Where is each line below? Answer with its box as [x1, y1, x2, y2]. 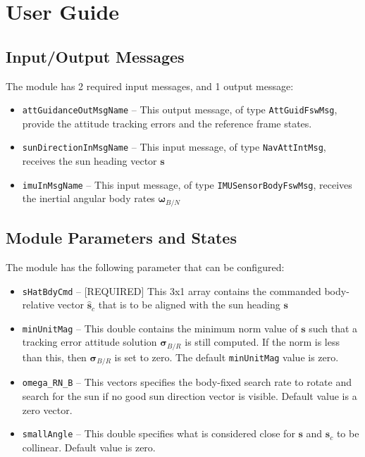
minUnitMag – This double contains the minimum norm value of [22, 320, 298, 335]
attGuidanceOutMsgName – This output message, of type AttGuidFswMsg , [22, 102, 338, 117]
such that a [309, 320, 358, 335]
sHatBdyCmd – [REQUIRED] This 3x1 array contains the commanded [22, 283, 321, 298]
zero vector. [22, 402, 73, 417]
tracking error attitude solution [22, 334, 157, 349]
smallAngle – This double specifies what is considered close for [22, 426, 295, 441]
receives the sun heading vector [22, 154, 157, 168]
